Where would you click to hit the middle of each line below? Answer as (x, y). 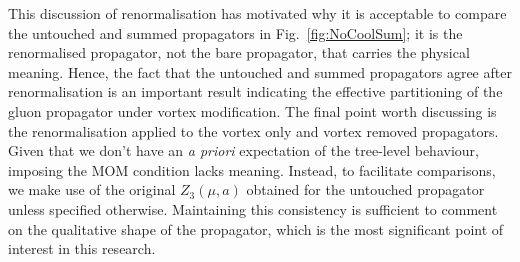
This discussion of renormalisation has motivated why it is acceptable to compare (257, 13)
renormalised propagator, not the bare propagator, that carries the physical (239, 52)
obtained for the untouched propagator (365, 189)
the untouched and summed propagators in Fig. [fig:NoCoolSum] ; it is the (235, 32)
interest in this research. (82, 248)
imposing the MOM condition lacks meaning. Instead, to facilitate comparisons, (252, 169)
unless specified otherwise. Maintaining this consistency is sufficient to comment (253, 208)
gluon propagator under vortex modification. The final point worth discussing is (252, 110)
